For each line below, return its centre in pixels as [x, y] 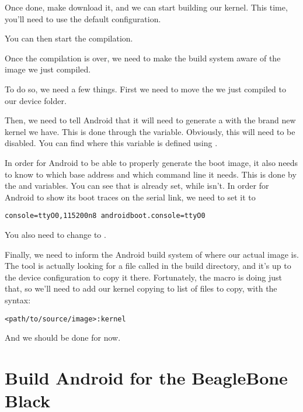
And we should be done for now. [63, 337]
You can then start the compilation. [69, 38]
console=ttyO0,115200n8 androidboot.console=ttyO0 [105, 216]
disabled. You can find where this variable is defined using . [111, 143]
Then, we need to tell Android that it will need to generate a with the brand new [150, 120]
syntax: [18, 300]
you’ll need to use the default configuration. [83, 18]
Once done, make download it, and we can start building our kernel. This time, [146, 7]
